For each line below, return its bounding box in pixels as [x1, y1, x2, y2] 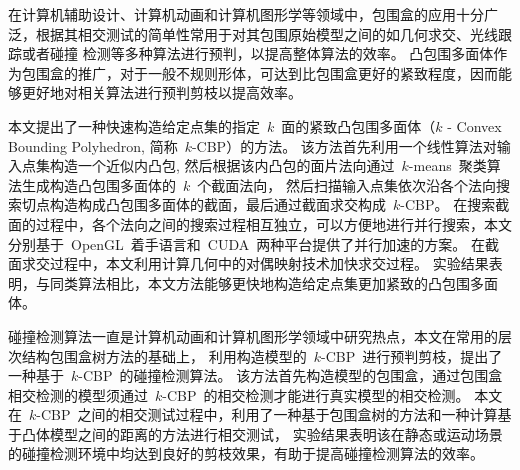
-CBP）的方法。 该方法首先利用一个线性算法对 [191, 135, 497, 156]
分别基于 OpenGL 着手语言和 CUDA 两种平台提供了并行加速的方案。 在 [8, 233, 485, 254]
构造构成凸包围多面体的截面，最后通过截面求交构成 [49, 194, 386, 215]
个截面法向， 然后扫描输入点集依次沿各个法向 [197, 174, 496, 195]
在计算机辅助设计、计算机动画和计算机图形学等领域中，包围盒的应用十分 [8, 4, 484, 24]
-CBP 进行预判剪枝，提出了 [320, 345, 503, 366]
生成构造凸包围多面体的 [21, 174, 176, 195]
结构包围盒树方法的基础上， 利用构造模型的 [21, 345, 307, 366]
